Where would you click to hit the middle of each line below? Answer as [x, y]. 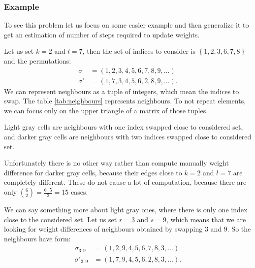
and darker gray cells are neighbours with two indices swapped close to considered [128, 137]
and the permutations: [38, 61]
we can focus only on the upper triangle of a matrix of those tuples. [106, 110]
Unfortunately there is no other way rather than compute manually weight [116, 163]
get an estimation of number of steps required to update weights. [102, 34]
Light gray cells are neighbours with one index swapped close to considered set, [124, 127]
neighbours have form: [37, 238]
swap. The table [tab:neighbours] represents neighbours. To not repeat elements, [125, 101]
